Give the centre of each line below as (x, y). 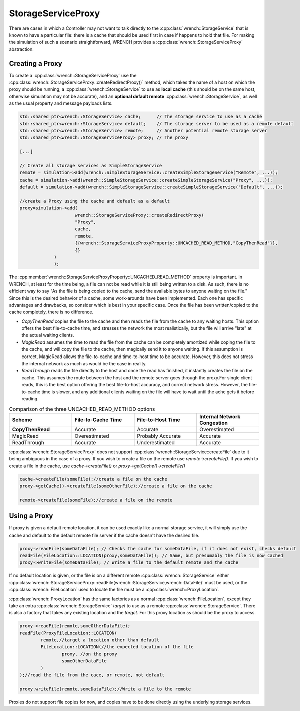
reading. (30, 398)
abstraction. (22, 49)
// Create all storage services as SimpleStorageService (91, 166)
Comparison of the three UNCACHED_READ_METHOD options (82, 409)
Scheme (22, 420)
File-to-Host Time (159, 420)
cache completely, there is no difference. (51, 312)
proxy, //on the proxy (89, 654)
